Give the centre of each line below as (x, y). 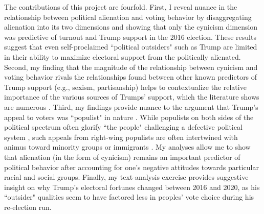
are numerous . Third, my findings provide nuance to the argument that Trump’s (131, 106)
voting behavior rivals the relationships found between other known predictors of (131, 77)
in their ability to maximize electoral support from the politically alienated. (123, 56)
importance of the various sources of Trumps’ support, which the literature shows (132, 97)
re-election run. (28, 207)
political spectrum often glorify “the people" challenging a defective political (123, 127)
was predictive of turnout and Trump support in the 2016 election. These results (130, 37)
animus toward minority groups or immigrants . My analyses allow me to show (127, 147)
